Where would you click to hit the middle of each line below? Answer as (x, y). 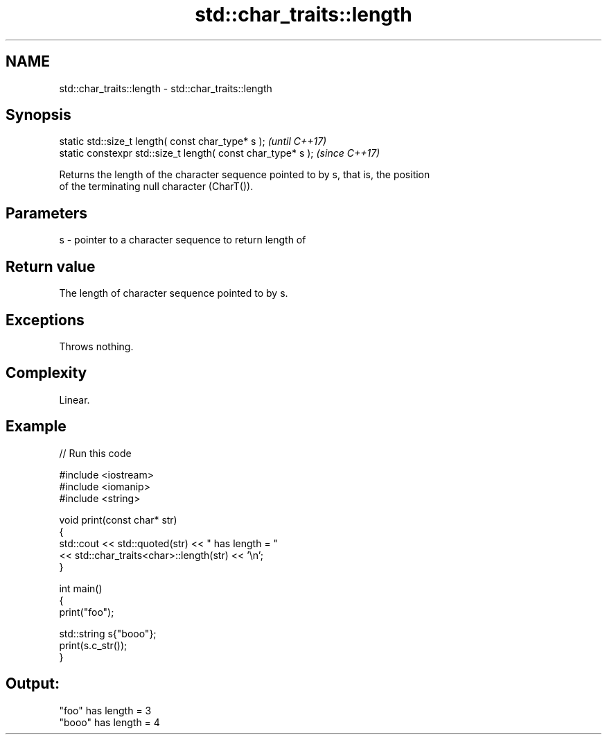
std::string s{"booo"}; (108, 633)
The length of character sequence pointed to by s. (174, 293)
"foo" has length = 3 (105, 710)
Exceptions (45, 320)
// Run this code (95, 453)
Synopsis (38, 115)
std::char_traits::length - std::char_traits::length (166, 88)
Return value (51, 266)
